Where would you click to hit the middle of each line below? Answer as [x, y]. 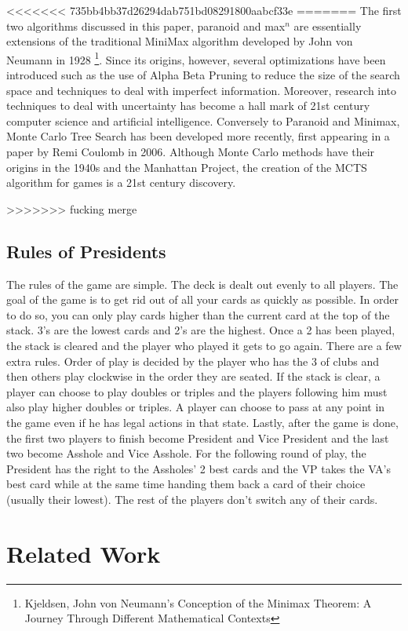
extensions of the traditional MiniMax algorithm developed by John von [180, 41]
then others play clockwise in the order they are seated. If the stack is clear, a [193, 376]
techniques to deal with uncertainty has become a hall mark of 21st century [188, 106]
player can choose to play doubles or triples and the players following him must [197, 391]
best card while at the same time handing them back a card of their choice [186, 484]
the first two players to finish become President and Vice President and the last [198, 438]
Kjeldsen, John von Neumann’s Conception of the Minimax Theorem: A [198, 602]
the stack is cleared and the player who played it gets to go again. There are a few [204, 345]
